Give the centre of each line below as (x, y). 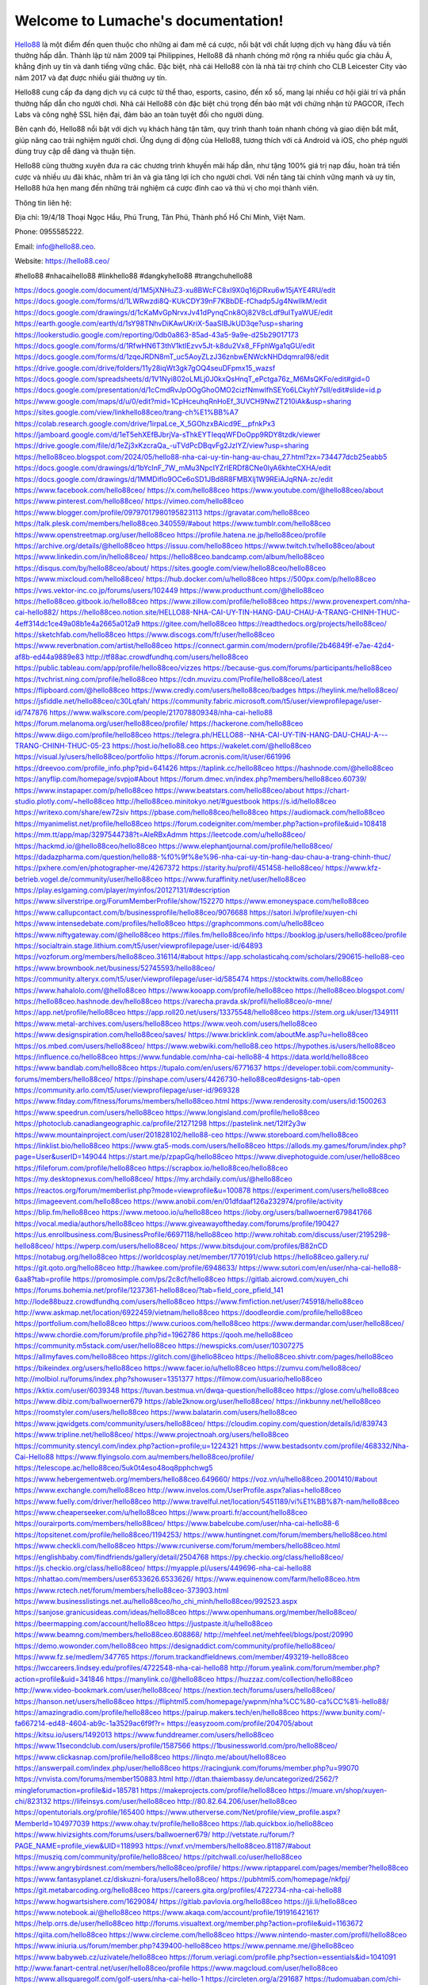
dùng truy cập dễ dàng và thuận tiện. (75, 152)
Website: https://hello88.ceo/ (62, 261)
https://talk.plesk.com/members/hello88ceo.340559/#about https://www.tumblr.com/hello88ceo (173, 523)
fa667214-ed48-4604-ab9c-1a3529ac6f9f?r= (90, 1724)
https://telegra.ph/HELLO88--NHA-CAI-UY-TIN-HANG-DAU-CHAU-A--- (271, 734)
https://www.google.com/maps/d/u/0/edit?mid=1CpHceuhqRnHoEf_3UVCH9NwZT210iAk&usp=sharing (183, 401)
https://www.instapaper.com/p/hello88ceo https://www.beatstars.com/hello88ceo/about (159, 790)
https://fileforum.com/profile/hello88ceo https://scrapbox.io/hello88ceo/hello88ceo (151, 1168)
